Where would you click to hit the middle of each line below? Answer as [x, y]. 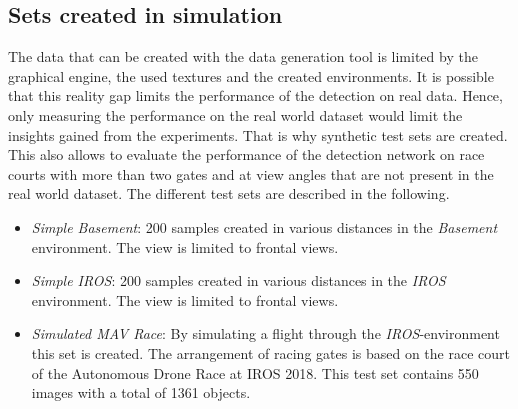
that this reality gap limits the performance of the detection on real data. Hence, [255, 95]
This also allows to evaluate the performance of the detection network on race [246, 154]
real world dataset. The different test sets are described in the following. [229, 193]
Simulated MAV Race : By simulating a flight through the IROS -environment [265, 333]
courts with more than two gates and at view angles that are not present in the [251, 173]
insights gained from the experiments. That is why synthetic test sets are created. [258, 134]
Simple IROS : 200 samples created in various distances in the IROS [238, 280]
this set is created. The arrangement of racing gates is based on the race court [270, 352]
